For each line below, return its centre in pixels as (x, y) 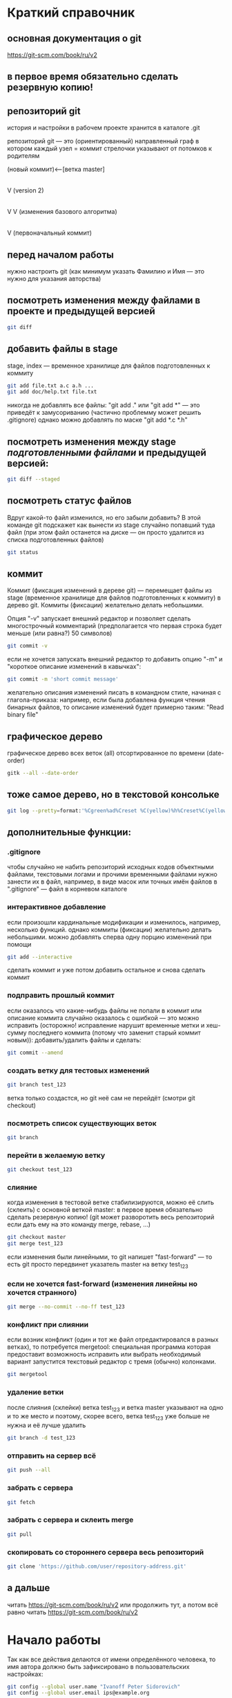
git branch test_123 (37, 1084)
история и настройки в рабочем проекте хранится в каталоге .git (104, 128)
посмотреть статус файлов (69, 501)
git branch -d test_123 (41, 1438)
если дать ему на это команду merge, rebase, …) (79, 1224)
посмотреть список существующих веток (82, 1123)
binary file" (23, 715)
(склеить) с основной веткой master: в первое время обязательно (105, 1210)
